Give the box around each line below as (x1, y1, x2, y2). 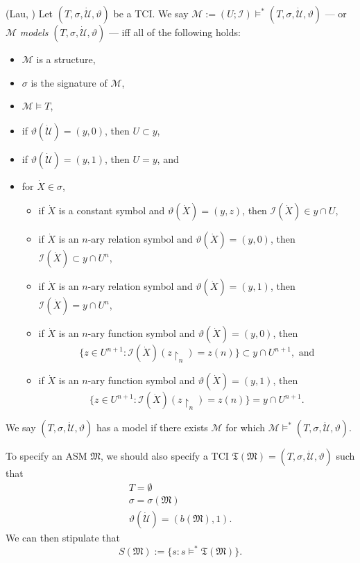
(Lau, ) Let (6, 6, 53, 20)
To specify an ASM (6, 449, 87, 463)
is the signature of (31, 75, 108, 89)
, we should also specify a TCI (100, 449, 229, 463)
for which (225, 420, 266, 435)
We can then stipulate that (6, 530, 120, 545)
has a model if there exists (96, 420, 208, 435)
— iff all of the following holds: (108, 25, 241, 39)
